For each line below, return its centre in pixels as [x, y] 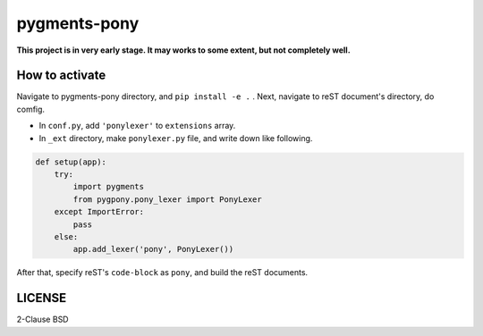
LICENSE [42, 298]
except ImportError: [99, 212]
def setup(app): [71, 162]
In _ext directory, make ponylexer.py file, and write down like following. [176, 138]
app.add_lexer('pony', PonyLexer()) [153, 249]
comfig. [30, 109]
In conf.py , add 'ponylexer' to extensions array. [137, 126]
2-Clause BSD [42, 319]
